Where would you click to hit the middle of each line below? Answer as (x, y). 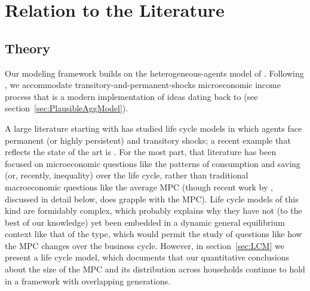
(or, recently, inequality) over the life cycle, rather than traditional (127, 175)
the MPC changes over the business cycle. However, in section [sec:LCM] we (145, 245)
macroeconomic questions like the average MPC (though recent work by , (139, 187)
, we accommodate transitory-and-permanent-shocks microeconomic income (143, 85)
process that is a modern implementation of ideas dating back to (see (131, 96)
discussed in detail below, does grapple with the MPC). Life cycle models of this (152, 198)
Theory (28, 48)
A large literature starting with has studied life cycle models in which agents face (154, 128)
